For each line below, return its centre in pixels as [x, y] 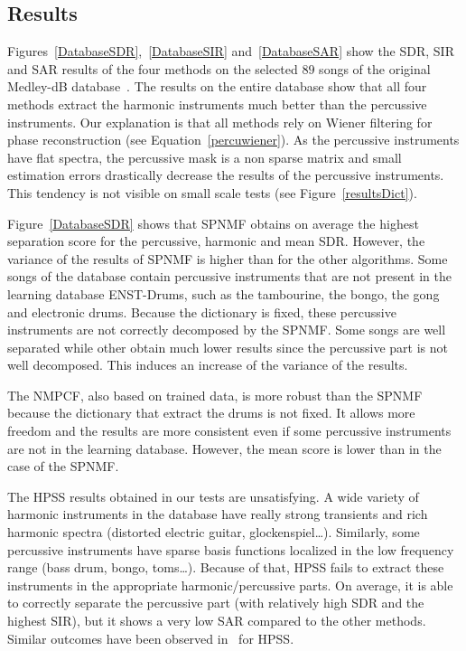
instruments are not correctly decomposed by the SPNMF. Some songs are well [227, 330]
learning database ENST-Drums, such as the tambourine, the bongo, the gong [224, 293]
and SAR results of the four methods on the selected [153, 68]
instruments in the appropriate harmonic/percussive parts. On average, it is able [230, 585]
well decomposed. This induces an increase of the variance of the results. [208, 365]
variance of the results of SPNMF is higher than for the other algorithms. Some [228, 258]
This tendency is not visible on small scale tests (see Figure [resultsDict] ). [212, 192]
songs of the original [375, 68]
